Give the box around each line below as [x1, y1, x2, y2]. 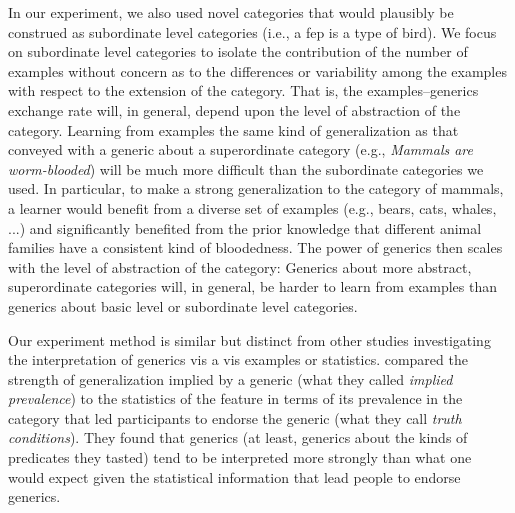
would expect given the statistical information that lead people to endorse [8, 466, 461, 487]
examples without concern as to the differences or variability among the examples [8, 60, 507, 81]
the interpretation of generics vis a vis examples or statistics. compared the [8, 349, 468, 370]
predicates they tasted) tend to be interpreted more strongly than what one [8, 447, 472, 468]
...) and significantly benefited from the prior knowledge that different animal [8, 217, 482, 238]
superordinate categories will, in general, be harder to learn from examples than [8, 276, 498, 297]
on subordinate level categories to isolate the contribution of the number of [8, 41, 468, 62]
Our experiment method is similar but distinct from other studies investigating [8, 329, 491, 350]
